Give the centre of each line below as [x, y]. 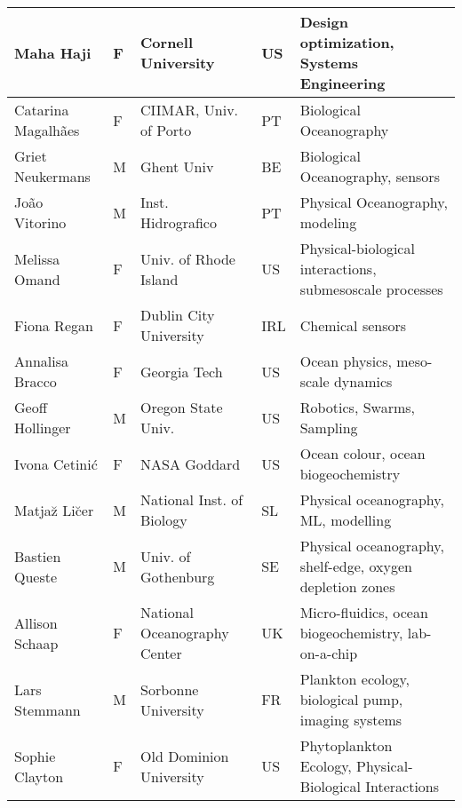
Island [159, 279]
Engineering [343, 83]
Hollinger [43, 428]
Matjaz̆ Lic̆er [54, 510]
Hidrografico [179, 222]
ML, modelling [346, 520]
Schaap [36, 643]
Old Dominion [185, 756]
